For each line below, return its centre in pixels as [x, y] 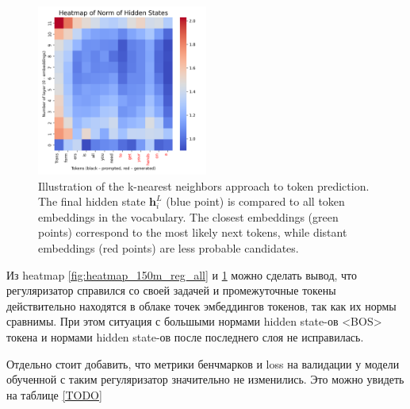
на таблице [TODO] [54, 394]
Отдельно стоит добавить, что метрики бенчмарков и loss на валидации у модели [203, 363]
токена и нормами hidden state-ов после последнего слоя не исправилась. [185, 336]
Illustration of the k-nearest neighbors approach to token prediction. [204, 185]
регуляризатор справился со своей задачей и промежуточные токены [171, 290]
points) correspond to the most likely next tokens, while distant [193, 232]
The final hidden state [92, 201]
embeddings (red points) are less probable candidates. [169, 247]
